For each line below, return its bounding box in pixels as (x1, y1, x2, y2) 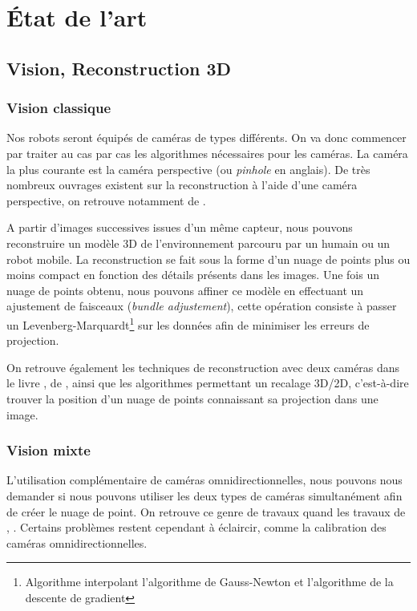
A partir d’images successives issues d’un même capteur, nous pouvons (6, 219, 353, 236)
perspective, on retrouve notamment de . (6, 192, 206, 208)
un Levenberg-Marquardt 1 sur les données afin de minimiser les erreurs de (6, 314, 370, 333)
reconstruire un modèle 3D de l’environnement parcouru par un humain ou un (6, 234, 391, 251)
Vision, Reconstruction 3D (6, 55, 232, 80)
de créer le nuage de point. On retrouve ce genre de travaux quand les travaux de (6, 503, 406, 520)
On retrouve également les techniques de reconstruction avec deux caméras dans (6, 358, 400, 375)
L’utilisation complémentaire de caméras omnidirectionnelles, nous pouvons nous (6, 471, 403, 488)
